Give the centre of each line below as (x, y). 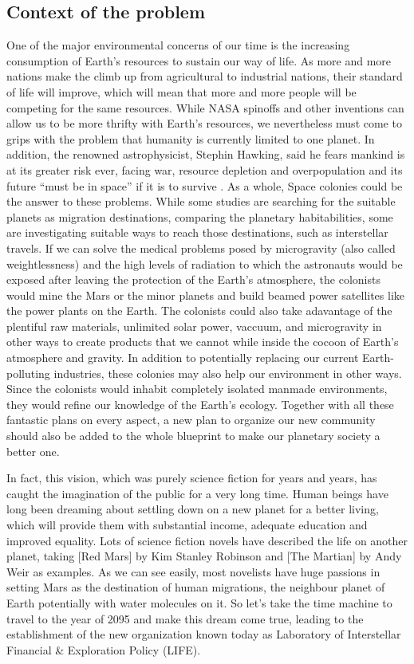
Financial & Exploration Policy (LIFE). (104, 649)
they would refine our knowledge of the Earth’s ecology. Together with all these (200, 404)
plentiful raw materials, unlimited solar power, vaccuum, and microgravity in (194, 326)
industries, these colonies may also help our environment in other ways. (228, 373)
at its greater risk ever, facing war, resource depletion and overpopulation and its (205, 169)
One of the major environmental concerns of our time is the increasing (178, 45)
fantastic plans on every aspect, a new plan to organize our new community (191, 420)
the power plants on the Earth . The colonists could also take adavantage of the (199, 310)
